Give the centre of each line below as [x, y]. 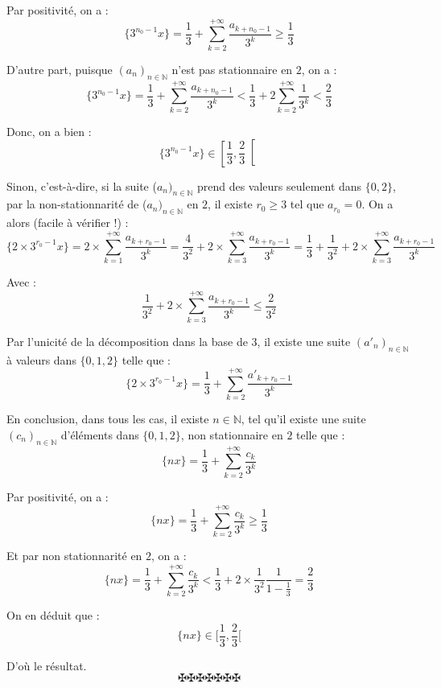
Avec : [21, 281]
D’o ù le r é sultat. [47, 665]
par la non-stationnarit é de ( [77, 204]
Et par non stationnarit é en [74, 556]
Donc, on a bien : [49, 131]
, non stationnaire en [232, 434]
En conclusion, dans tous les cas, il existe [108, 419]
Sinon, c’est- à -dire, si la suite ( [82, 185]
